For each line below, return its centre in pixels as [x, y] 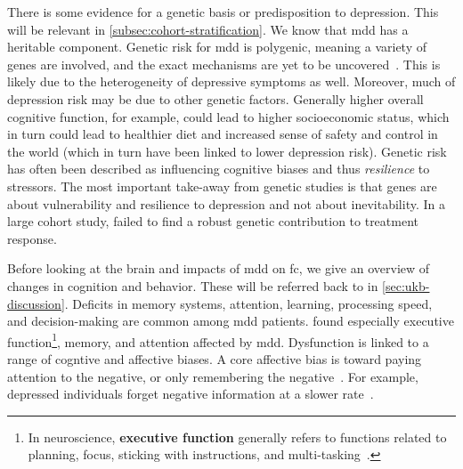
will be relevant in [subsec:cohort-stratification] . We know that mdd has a [208, 29]
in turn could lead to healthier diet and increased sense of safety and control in [223, 134]
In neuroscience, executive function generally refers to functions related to [237, 437]
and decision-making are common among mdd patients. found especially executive [231, 321]
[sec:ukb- [406, 285]
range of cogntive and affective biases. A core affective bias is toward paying [215, 358]
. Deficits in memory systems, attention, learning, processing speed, [248, 303]
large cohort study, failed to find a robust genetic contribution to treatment [213, 221]
